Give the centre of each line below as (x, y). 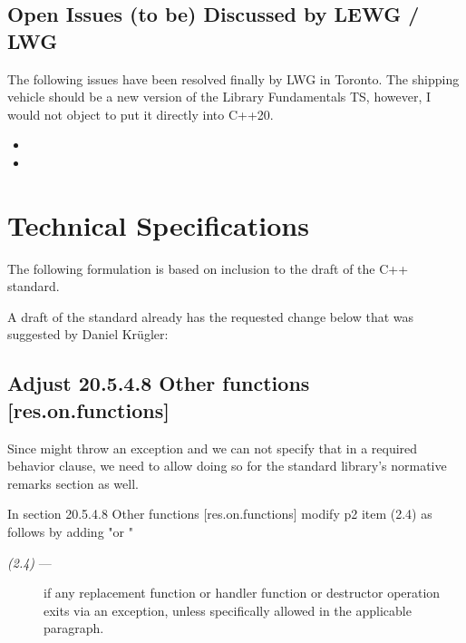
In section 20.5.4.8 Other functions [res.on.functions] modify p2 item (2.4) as (220, 514)
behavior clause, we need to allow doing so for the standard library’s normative (227, 466)
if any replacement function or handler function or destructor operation (242, 593)
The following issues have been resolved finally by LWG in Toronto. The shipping (233, 78)
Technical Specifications (158, 224)
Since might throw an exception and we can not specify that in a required (213, 448)
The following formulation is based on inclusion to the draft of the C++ (208, 268)
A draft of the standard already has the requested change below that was (211, 316)
